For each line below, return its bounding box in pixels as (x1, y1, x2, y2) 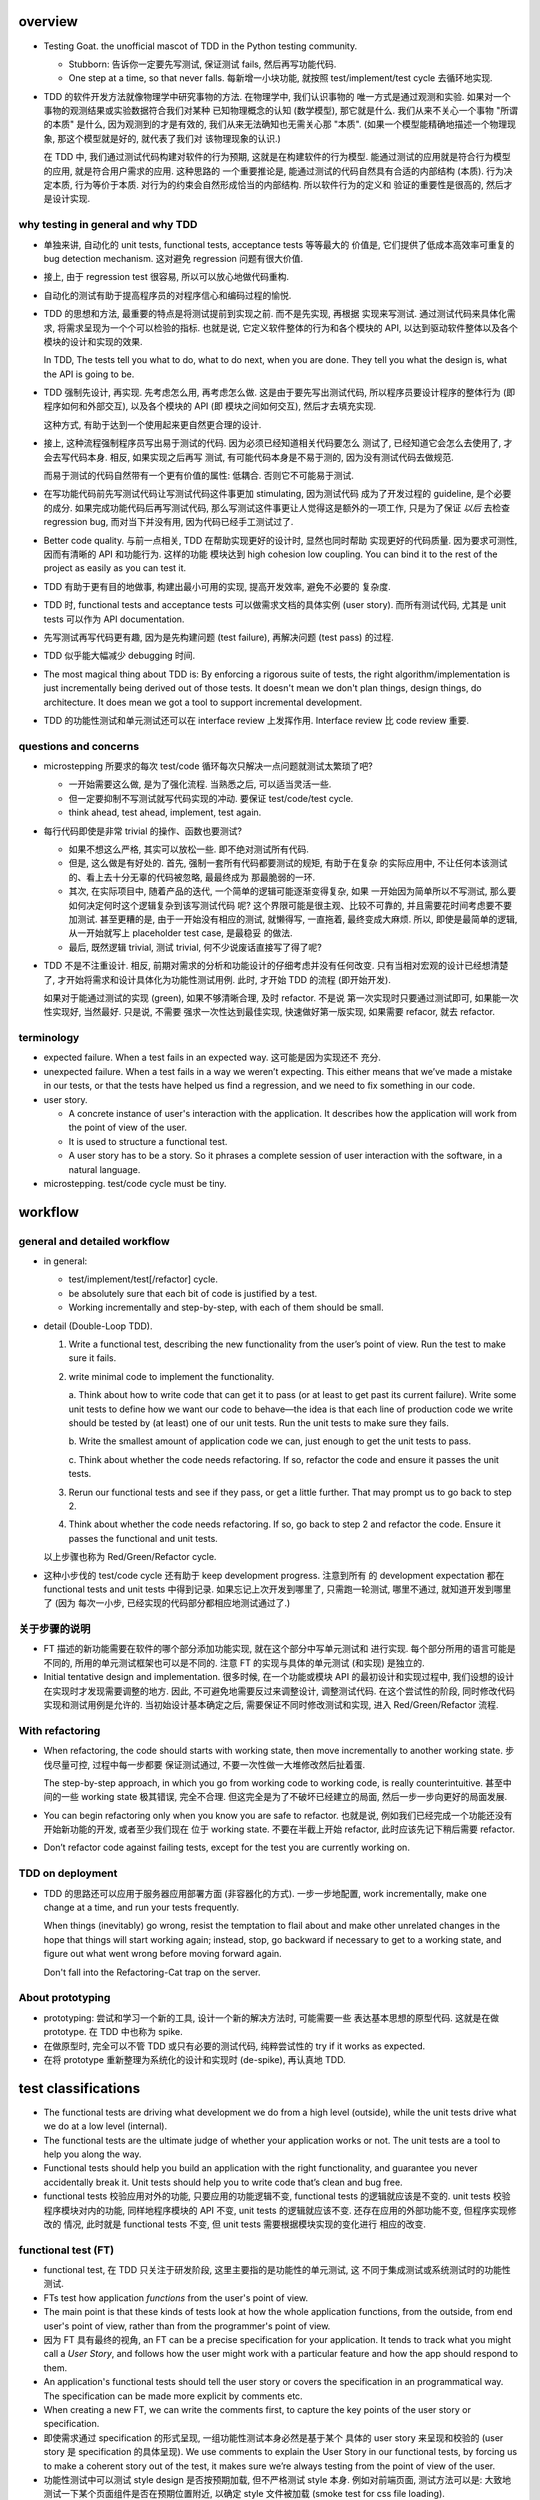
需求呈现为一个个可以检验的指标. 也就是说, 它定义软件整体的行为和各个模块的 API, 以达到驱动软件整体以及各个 (65, 321, 519, 334)
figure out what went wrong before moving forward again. (43, 1948, 282, 1960)
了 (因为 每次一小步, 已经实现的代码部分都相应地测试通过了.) (43, 1597, 291, 1609)
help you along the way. (43, 2148, 142, 2160)
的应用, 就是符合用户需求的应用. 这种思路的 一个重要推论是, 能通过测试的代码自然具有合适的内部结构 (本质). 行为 (43, 165, 504, 177)
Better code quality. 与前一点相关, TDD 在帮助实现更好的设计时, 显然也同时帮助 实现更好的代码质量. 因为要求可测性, (43, 534, 518, 546)
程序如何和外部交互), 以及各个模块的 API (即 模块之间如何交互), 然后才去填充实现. (43, 400, 377, 412)
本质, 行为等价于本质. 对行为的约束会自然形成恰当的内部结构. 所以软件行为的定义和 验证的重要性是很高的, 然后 (51, 179, 504, 191)
